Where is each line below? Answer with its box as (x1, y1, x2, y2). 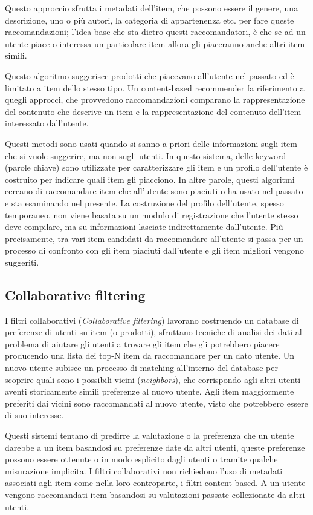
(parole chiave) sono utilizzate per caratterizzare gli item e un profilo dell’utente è (5, 161, 308, 174)
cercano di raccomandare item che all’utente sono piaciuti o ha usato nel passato (5, 185, 303, 197)
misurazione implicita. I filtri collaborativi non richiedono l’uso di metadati (5, 464, 283, 477)
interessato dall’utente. (5, 117, 89, 130)
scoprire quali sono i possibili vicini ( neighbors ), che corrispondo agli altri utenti (5, 373, 301, 385)
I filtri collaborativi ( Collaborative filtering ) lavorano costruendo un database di (5, 313, 299, 326)
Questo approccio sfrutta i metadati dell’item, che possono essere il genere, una (5, 2, 298, 14)
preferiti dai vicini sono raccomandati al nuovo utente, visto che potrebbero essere (5, 396, 308, 409)
